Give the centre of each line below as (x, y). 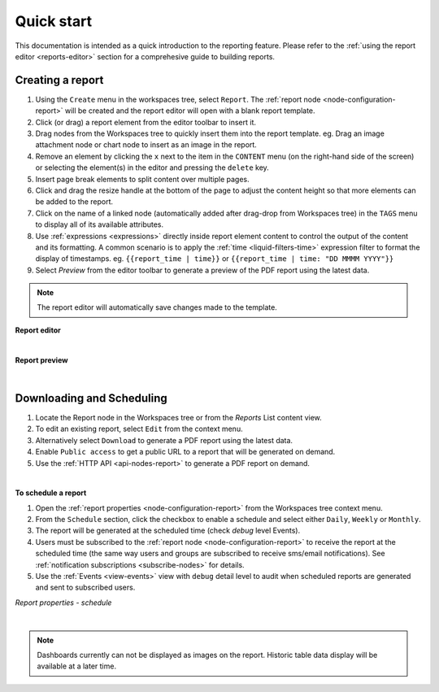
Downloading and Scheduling (91, 398)
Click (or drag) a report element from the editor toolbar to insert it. (146, 122)
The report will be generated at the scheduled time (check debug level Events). (168, 531)
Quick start (54, 21)
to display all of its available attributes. (100, 224)
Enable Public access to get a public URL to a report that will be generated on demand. (185, 452)
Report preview (41, 360)
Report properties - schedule (63, 603)
